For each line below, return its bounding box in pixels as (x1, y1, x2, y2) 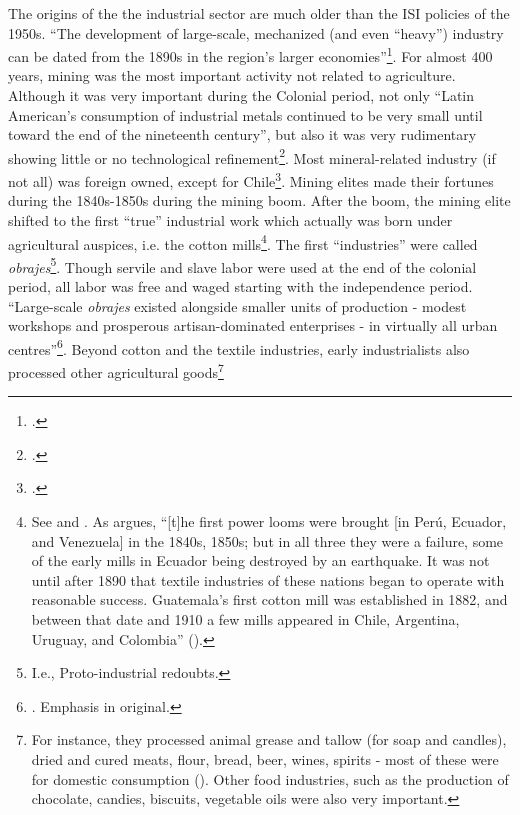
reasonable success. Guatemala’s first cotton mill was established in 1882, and (31, 589, 508, 610)
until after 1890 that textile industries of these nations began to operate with (31, 569, 505, 590)
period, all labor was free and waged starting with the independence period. (8, 276, 473, 296)
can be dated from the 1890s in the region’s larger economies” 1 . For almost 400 (8, 43, 493, 66)
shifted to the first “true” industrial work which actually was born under (8, 209, 453, 230)
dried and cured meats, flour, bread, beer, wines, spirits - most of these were (31, 749, 499, 769)
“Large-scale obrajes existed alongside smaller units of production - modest (8, 295, 467, 316)
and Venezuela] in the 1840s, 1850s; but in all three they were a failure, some (31, 530, 504, 551)
